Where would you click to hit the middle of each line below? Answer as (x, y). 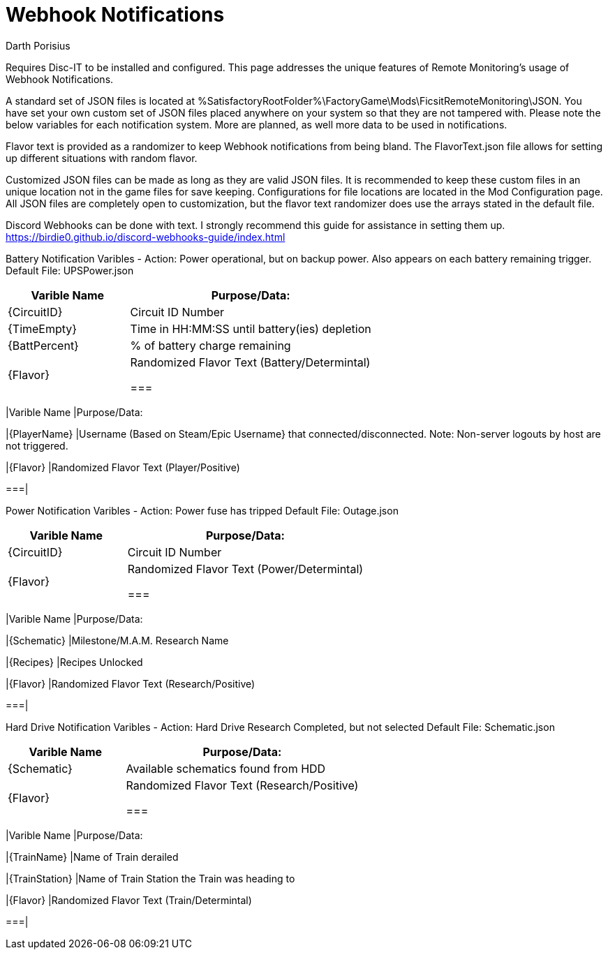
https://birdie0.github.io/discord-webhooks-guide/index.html (146, 237)
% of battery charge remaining (210, 345)
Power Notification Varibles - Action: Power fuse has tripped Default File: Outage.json (202, 510)
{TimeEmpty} (43, 328)
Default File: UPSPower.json (70, 270)
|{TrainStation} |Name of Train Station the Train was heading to (150, 878)
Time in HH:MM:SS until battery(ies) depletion (251, 328)
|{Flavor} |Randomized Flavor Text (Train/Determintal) (129, 900)
